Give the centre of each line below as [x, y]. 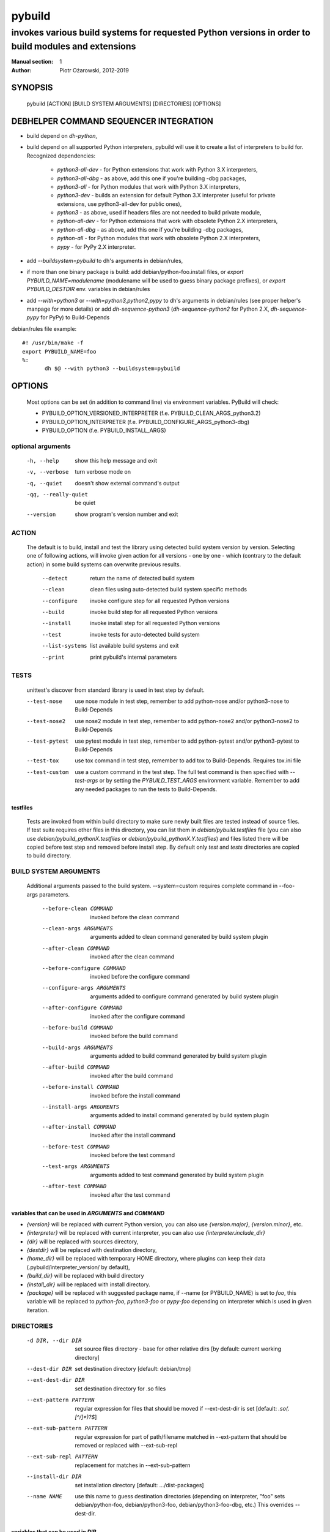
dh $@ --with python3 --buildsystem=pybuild [112, 369]
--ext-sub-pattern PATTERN [67, 1428]
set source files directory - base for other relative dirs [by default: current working [178, 1349]
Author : [21, 70]
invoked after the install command [133, 1135]
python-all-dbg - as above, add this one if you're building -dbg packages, [150, 229]
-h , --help [43, 461]
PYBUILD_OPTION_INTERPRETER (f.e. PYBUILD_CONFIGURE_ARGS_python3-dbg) [146, 422]
